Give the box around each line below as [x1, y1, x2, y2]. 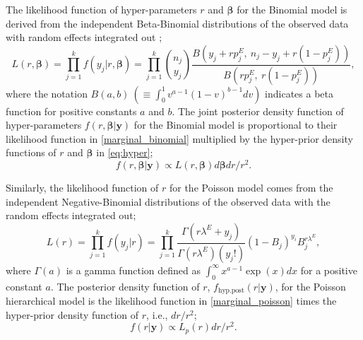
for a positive [300, 262, 357, 277]
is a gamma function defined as [66, 262, 201, 277]
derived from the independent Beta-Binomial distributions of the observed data [6, 16, 349, 30]
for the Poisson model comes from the [169, 180, 333, 195]
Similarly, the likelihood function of [6, 180, 159, 195]
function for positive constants [6, 103, 137, 118]
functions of [6, 145, 56, 160]
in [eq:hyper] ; [96, 145, 153, 160]
